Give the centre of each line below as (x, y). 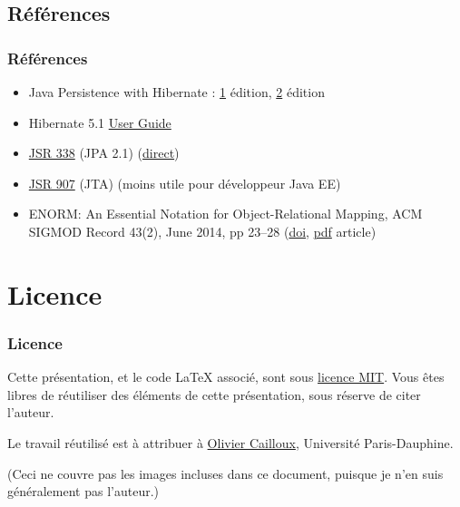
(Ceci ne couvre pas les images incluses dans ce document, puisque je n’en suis (225, 473)
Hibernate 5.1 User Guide (100, 122)
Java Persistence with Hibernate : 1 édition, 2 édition (176, 92)
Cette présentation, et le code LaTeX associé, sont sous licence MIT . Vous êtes (226, 377)
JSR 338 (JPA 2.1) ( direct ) (104, 153)
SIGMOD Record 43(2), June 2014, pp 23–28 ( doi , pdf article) (202, 231)
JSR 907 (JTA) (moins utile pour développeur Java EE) (185, 183)
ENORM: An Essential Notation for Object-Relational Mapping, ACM (225, 214)
